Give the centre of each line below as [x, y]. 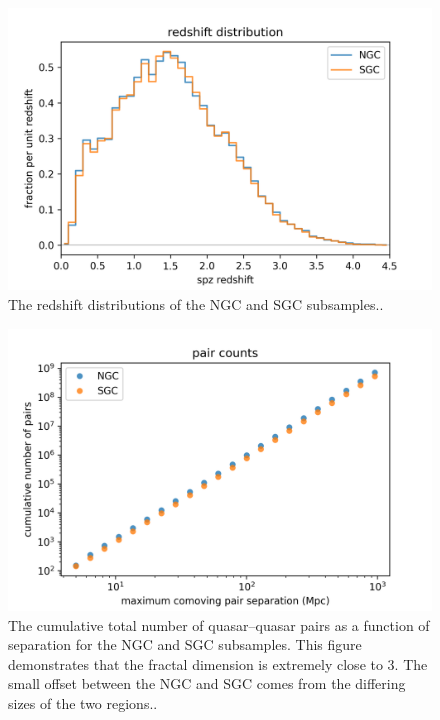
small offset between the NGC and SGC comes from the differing [207, 683]
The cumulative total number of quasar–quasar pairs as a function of [219, 624]
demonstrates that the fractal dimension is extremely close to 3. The [218, 663]
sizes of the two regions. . [83, 702]
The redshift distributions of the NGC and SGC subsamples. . [196, 303]
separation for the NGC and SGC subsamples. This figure [185, 644]
